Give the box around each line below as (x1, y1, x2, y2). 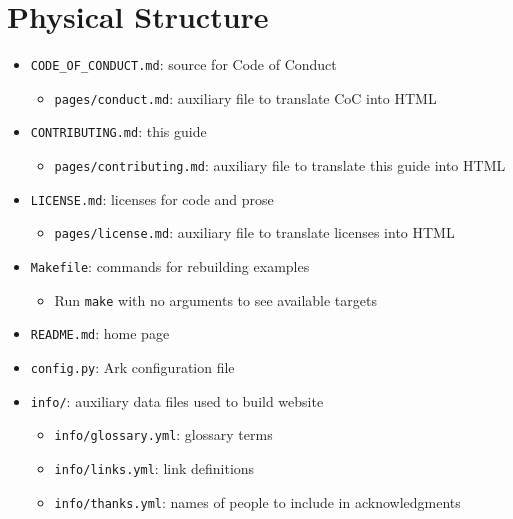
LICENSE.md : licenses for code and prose (30, 188, 274, 209)
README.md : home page (30, 323, 170, 344)
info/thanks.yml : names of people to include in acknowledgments (54, 491, 461, 512)
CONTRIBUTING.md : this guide (30, 121, 207, 142)
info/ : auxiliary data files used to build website (30, 390, 324, 411)
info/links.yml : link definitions (54, 458, 255, 478)
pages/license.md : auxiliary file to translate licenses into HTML (54, 222, 455, 243)
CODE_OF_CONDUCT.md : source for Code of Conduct (30, 54, 337, 75)
